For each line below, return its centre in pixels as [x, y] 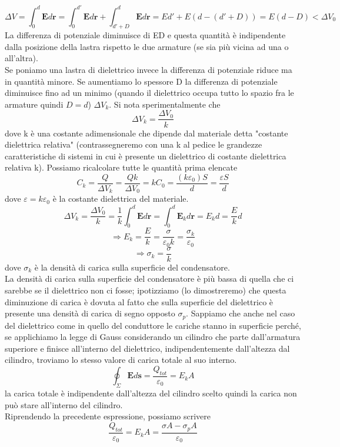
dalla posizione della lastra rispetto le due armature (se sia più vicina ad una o [147, 46]
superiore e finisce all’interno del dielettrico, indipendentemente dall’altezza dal [147, 348]
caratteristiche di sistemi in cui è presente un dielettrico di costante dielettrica [146, 156]
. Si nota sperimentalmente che [165, 104]
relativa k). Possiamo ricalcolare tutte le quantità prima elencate [121, 167]
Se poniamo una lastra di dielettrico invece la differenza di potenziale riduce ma [149, 70]
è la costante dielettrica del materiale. [121, 199]
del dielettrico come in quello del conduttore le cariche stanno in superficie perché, [153, 325]
